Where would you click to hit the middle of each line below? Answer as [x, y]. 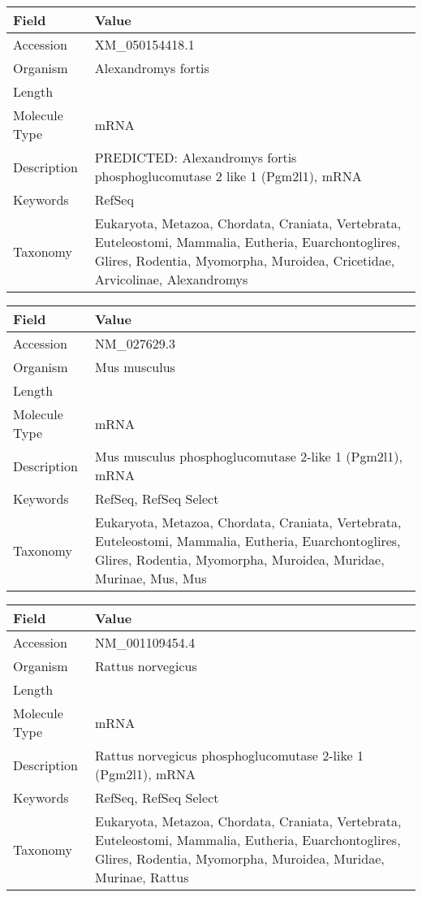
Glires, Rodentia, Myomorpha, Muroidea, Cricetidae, [245, 260]
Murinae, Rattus [142, 877]
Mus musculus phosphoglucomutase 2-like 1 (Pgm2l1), [248, 456]
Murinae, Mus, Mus [151, 578]
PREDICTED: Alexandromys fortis [196, 157]
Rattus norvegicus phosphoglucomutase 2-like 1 [229, 755]
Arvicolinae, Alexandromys [171, 279]
